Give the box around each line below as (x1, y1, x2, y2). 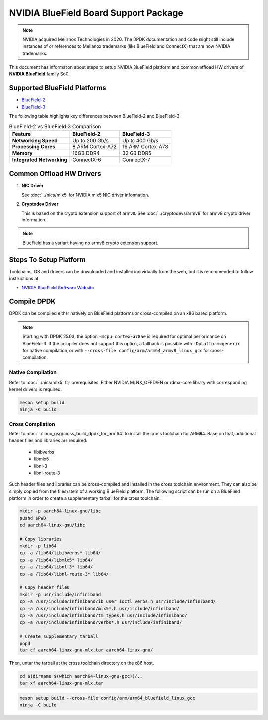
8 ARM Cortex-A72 (72, 143, 117, 150)
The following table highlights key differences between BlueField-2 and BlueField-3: (9, 113, 181, 119)
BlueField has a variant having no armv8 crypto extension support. (22, 240, 159, 246)
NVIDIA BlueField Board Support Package (9, 7, 184, 18)
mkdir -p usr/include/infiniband (19, 591, 101, 597)
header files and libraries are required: (9, 437, 88, 444)
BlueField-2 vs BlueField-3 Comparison (9, 123, 101, 130)
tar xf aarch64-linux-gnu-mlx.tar (19, 680, 104, 686)
